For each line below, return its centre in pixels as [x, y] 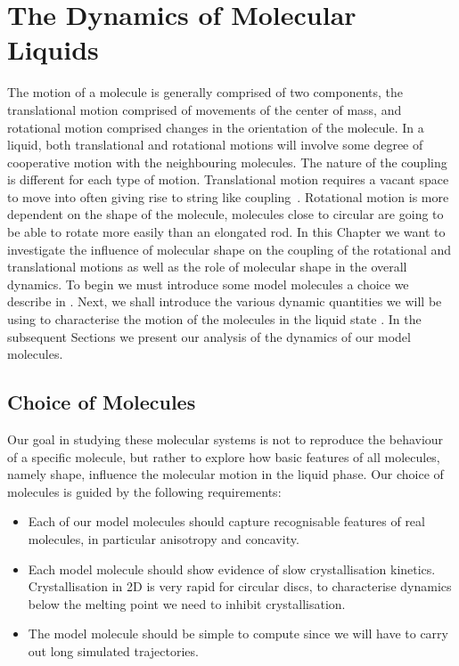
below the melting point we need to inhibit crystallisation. [187, 603]
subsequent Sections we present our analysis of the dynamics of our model [209, 336]
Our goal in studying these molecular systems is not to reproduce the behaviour [225, 439]
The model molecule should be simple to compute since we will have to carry [238, 634]
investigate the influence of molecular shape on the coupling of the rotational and [229, 249]
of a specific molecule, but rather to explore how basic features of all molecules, [224, 456]
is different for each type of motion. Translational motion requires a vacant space [228, 179]
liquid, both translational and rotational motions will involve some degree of [215, 145]
